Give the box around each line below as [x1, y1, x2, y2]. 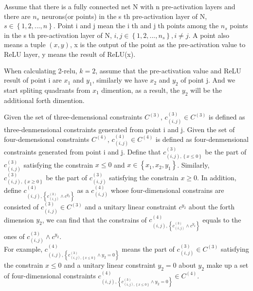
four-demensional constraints [4, 134, 90, 144]
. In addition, [197, 172, 236, 182]
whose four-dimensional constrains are [110, 185, 224, 195]
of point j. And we [181, 75, 235, 85]
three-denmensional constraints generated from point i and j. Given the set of [4, 124, 235, 134]
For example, [4, 243, 43, 254]
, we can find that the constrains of [42, 214, 147, 224]
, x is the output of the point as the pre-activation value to [70, 39, 246, 50]
